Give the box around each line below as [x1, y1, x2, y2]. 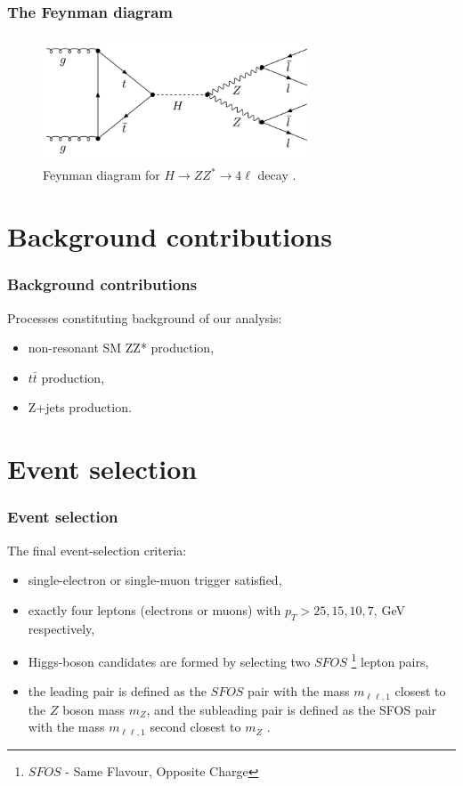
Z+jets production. [28, 398, 132, 417]
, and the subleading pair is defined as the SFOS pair [146, 700, 437, 718]
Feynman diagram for [43, 166, 160, 184]
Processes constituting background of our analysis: [7, 308, 282, 327]
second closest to [150, 717, 241, 736]
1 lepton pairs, [351, 650, 429, 670]
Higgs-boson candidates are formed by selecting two [28, 652, 311, 670]
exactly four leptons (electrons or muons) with [28, 600, 281, 619]
